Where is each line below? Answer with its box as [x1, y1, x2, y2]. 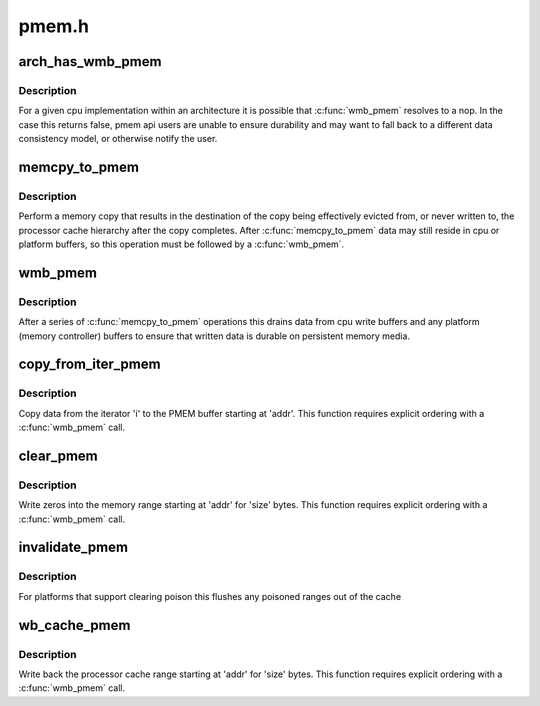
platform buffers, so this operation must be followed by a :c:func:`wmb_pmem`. [18, 238, 345, 250]
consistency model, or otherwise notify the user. [18, 133, 218, 145]
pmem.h [18, 15, 90, 37]
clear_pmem [18, 447, 99, 464]
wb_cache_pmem [18, 616, 131, 634]
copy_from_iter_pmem [18, 356, 161, 373]
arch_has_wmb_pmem [18, 53, 162, 70]
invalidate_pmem [18, 539, 129, 556]
